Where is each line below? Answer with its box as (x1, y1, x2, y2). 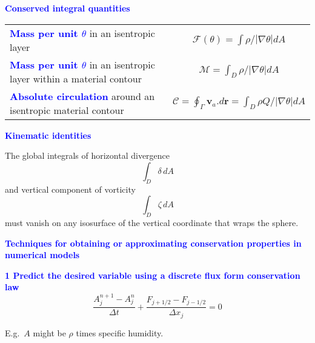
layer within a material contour (10, 71, 142, 85)
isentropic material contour (10, 102, 124, 117)
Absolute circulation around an (10, 88, 155, 103)
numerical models (5, 248, 80, 261)
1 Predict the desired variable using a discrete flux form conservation (5, 268, 300, 281)
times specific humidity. (76, 326, 164, 339)
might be (33, 326, 66, 339)
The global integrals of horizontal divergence (5, 149, 170, 162)
